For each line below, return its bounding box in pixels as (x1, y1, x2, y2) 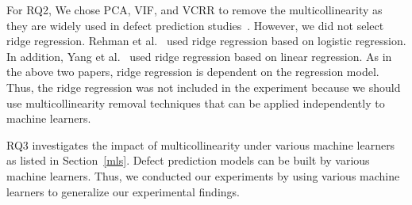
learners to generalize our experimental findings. (6, 183, 240, 199)
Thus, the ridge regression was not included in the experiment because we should (6, 78, 401, 95)
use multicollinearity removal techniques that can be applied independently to (6, 94, 385, 111)
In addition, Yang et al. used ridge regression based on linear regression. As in (6, 47, 392, 64)
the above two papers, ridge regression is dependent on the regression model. (6, 63, 379, 80)
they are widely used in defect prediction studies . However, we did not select (6, 17, 384, 33)
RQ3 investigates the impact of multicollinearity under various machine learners (6, 136, 395, 153)
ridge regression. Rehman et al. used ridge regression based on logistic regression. (6, 32, 406, 49)
